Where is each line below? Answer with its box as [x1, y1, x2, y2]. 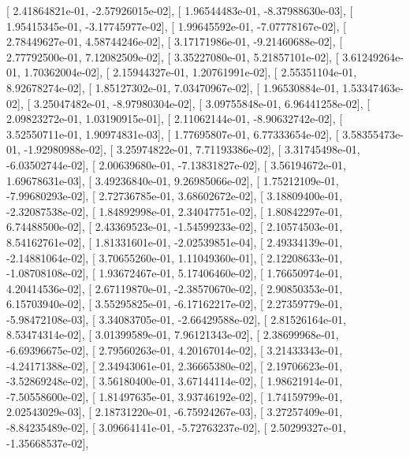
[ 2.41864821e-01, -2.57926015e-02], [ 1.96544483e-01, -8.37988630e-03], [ [6, 2, 353, 18]
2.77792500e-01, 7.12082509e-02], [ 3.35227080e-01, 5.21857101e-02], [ [6, 48, 339, 65]
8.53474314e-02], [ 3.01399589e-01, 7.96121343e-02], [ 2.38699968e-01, [6, 326, 339, 343]
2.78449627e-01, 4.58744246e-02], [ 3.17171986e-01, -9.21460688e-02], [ [6, 33, 343, 50]
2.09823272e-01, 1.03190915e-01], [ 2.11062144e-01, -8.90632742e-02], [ [6, 110, 343, 127]
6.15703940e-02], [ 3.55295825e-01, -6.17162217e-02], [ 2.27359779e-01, [6, 295, 343, 312]
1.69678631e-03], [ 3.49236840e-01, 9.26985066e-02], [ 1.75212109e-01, [6, 172, 339, 188]
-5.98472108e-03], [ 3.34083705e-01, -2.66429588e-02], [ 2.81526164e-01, [6, 310, 346, 327]
